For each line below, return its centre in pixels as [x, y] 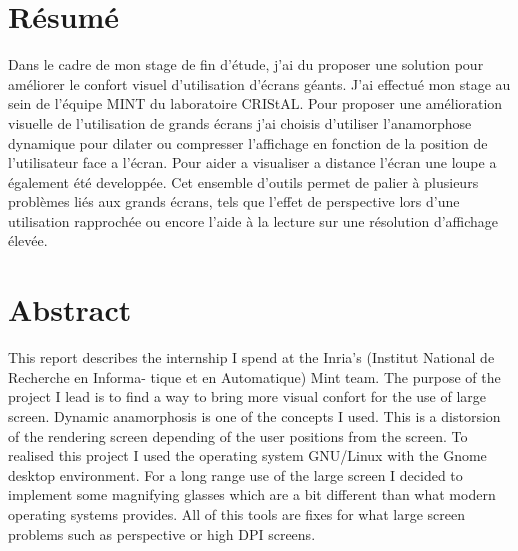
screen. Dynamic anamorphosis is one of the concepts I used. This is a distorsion [254, 415]
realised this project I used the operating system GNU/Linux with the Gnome [247, 455]
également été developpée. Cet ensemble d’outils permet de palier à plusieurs [243, 181]
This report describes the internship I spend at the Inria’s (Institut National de [251, 357]
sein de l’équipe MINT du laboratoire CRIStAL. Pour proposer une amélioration [255, 103]
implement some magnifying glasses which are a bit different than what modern [252, 494]
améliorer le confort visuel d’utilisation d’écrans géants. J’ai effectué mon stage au [259, 83]
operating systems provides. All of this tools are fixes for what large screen [236, 513]
